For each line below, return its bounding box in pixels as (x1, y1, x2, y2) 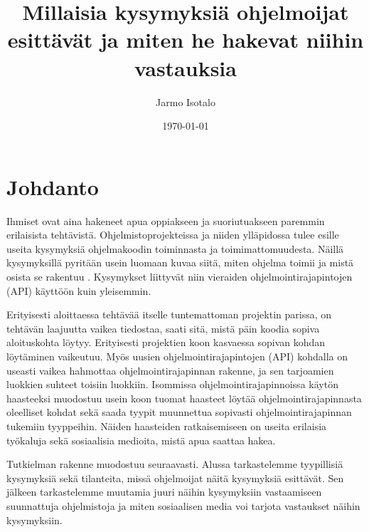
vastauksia (134, 53, 237, 82)
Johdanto (6, 172, 99, 201)
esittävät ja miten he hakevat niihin (7, 25, 364, 54)
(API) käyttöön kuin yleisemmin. (6, 283, 151, 298)
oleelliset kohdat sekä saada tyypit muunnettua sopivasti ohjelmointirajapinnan (6, 405, 352, 419)
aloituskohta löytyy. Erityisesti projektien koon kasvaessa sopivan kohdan (6, 335, 326, 350)
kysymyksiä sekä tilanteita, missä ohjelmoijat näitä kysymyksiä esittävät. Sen (6, 470, 344, 485)
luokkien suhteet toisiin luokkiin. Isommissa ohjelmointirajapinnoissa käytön (6, 377, 338, 392)
